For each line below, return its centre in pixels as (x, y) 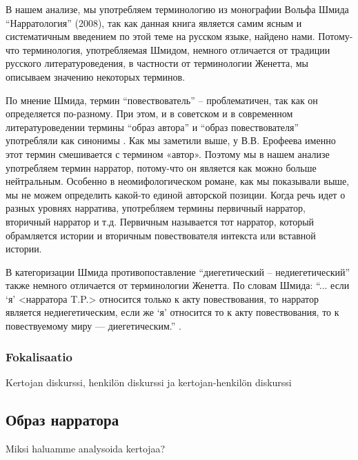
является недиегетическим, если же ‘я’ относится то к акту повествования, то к (172, 312)
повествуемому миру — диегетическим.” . (93, 326)
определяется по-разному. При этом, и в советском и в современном (149, 113)
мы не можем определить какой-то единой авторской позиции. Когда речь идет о (176, 194)
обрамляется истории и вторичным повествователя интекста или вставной (161, 235)
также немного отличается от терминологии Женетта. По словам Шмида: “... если (178, 285)
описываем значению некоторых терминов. (96, 76)
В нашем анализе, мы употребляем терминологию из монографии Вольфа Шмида (177, 9)
